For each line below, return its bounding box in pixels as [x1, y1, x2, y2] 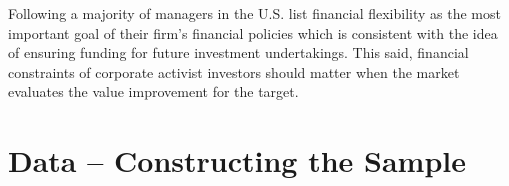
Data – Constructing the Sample [8, 140, 467, 181]
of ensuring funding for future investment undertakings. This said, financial [8, 42, 469, 63]
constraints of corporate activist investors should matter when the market [8, 61, 460, 82]
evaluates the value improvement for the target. [8, 81, 299, 102]
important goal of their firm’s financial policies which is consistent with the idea [8, 22, 498, 43]
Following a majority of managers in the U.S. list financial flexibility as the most [8, 3, 501, 23]
